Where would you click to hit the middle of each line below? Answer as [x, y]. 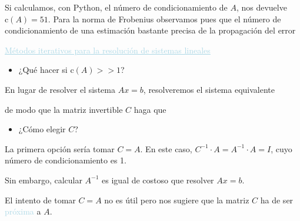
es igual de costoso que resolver [158, 180]
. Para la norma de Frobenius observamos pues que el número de [164, 19]
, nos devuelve [261, 7]
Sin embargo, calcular [44, 180]
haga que [150, 109]
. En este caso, [166, 148]
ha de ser [277, 200]
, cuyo [281, 148]
